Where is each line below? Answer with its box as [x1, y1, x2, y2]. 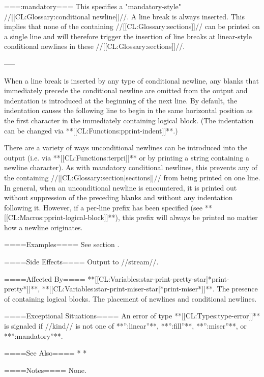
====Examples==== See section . [4, 239, 120, 250]
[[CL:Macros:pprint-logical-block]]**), [4, 212, 120, 223]
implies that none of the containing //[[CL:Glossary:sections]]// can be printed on [4, 21, 260, 32]
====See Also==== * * [4, 347, 87, 358]
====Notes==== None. [4, 364, 86, 375]
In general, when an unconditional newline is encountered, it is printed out [4, 182, 237, 193]
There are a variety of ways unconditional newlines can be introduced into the [4, 142, 248, 153]
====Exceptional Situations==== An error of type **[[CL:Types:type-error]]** [4, 310, 260, 321]
